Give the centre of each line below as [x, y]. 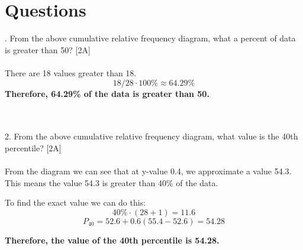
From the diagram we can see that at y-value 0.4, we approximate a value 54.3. [148, 171]
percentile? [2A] [33, 147]
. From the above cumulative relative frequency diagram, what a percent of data [150, 38]
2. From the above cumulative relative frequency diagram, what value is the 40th [151, 136]
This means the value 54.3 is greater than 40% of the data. [112, 182]
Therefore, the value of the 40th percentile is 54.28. [112, 240]
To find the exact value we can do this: [75, 202]
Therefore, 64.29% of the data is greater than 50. [107, 93]
